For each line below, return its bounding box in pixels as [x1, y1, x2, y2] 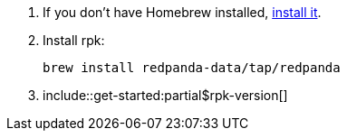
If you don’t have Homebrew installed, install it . [43, 5, 322, 20]
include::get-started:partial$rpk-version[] [43, 87, 288, 103]
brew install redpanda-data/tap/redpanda [43, 60, 341, 75]
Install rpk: [43, 32, 105, 48]
